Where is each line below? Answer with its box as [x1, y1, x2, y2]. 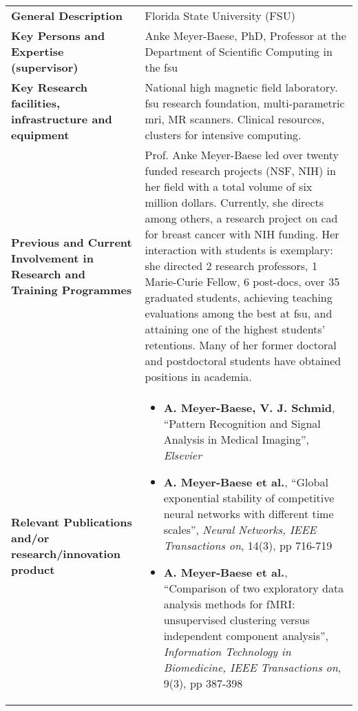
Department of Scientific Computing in [145, 43, 333, 59]
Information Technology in [163, 643, 291, 659]
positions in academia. [145, 369, 252, 384]
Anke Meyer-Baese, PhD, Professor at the [145, 28, 346, 43]
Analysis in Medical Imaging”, [163, 431, 309, 447]
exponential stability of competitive [163, 490, 335, 506]
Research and [11, 265, 85, 282]
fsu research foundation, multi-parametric [145, 95, 345, 111]
